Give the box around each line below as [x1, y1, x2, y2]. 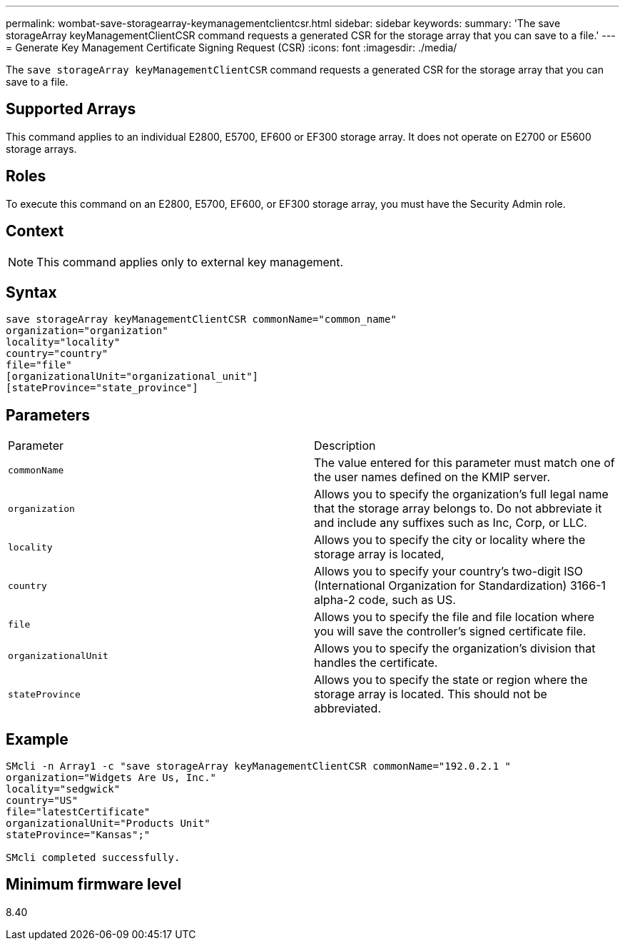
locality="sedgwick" [6, 783, 121, 795]
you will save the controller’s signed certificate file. [314, 624, 586, 639]
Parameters [6, 406, 90, 424]
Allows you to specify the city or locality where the [314, 533, 586, 548]
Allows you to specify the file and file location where [314, 610, 595, 625]
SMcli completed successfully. [6, 852, 181, 864]
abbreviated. [314, 701, 382, 716]
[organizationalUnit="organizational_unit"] [6, 371, 259, 383]
